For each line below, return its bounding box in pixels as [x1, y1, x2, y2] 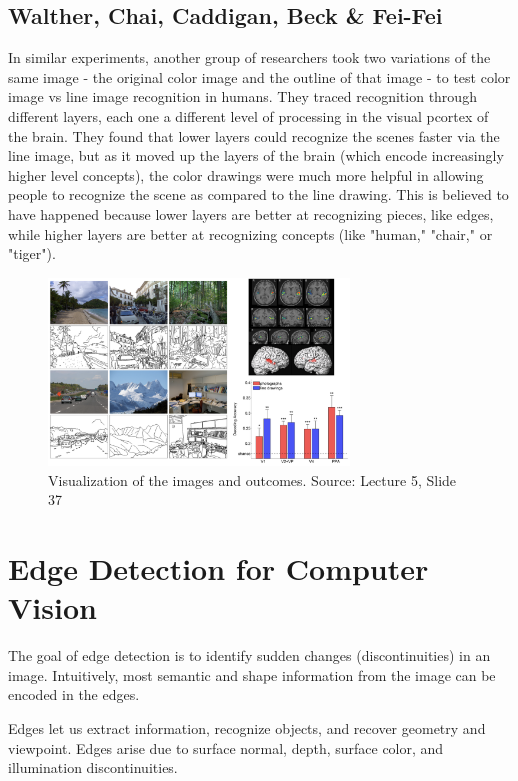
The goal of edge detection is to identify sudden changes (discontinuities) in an [8, 645, 491, 666]
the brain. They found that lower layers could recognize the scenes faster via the [8, 125, 500, 146]
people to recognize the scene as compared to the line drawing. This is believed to [8, 184, 509, 205]
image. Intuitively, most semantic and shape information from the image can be [8, 664, 496, 685]
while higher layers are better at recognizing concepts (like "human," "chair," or [8, 223, 493, 244]
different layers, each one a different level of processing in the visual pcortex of [8, 105, 489, 126]
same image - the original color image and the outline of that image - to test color [8, 66, 511, 87]
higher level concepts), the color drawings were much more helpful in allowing [8, 164, 484, 185]
